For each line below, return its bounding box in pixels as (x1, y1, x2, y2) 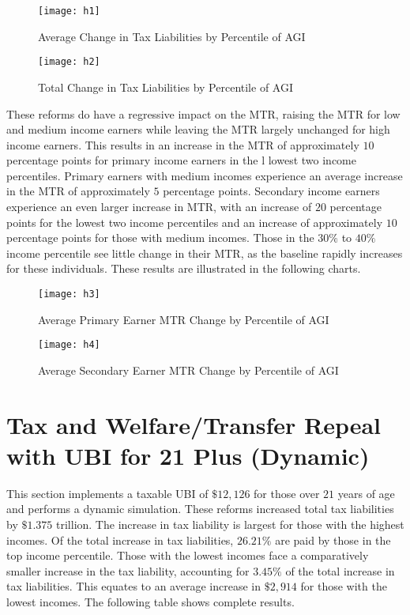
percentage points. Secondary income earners (163, 183, 380, 199)
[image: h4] (38, 339, 100, 351)
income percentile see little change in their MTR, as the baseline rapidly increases (6, 244, 403, 261)
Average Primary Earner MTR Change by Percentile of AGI (38, 311, 329, 327)
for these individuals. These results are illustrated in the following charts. (6, 260, 361, 277)
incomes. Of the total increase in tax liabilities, (6, 531, 234, 548)
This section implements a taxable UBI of (6, 485, 209, 501)
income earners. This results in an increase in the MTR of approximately (6, 136, 359, 153)
